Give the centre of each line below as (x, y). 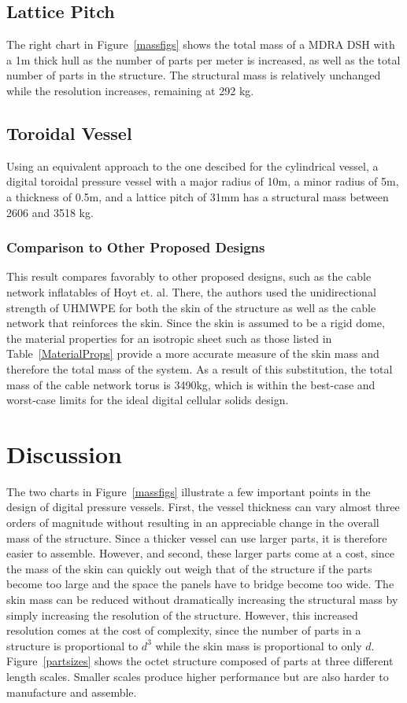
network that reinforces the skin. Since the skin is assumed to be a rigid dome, (196, 323)
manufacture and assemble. (72, 692)
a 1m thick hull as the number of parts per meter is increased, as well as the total (203, 59)
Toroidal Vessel (69, 133)
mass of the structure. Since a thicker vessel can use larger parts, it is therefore (197, 537)
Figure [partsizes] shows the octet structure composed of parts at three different (200, 661)
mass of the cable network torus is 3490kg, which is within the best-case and (191, 384)
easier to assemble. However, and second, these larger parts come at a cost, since (201, 553)
